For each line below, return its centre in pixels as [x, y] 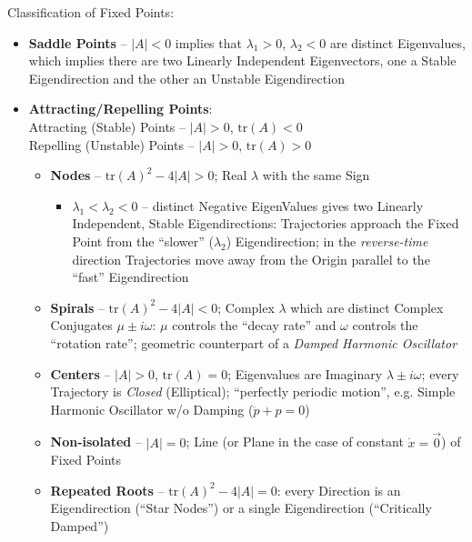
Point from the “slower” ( [143, 241]
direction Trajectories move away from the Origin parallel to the [251, 259]
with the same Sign [316, 175]
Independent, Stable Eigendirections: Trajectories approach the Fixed [266, 223]
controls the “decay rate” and [254, 325]
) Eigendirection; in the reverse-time [327, 241]
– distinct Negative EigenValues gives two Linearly [283, 205]
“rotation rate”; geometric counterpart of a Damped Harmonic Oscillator [254, 342]
